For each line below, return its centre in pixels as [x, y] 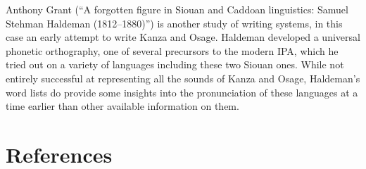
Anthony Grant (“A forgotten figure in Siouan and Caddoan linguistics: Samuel [177, 9]
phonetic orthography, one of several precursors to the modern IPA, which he [172, 50]
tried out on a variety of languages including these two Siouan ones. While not [175, 64]
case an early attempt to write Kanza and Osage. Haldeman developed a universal [183, 37]
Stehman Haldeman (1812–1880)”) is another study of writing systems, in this [174, 23]
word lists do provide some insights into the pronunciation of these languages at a [182, 92]
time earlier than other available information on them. [122, 106]
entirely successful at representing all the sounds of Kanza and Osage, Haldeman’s [183, 78]
